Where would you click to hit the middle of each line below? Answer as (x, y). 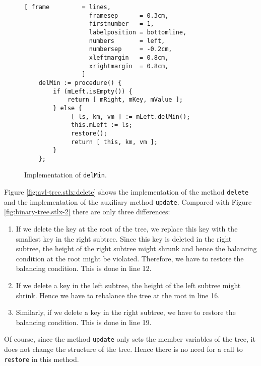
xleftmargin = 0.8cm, (129, 57)
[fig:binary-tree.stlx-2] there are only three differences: (87, 212)
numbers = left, (127, 41)
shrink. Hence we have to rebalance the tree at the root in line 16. (118, 295)
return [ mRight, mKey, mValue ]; (125, 100)
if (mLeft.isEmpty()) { (93, 91)
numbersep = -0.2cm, (130, 49)
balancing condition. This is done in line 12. (84, 268)
